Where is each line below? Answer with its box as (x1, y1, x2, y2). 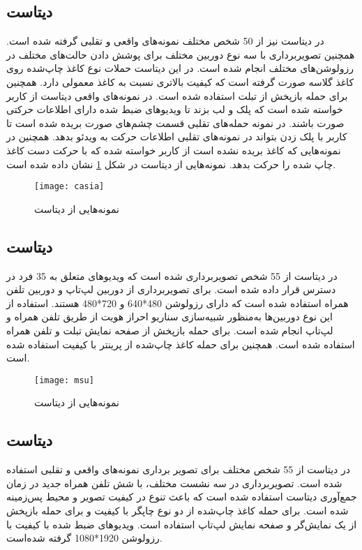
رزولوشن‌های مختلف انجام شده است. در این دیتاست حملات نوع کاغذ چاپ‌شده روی (6, 61, 354, 75)
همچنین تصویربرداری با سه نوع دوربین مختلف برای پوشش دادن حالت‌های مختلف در (6, 47, 355, 61)
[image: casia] (34, 181, 105, 192)
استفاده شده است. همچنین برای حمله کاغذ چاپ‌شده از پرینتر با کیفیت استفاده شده (6, 336, 355, 351)
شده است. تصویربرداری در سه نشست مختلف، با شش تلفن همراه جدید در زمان (6, 475, 342, 490)
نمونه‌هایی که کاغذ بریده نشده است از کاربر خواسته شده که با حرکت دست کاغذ (6, 142, 341, 157)
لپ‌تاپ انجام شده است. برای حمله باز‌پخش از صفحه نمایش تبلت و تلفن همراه (6, 322, 333, 337)
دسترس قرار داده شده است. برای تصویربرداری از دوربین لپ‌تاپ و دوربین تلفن (6, 282, 336, 297)
